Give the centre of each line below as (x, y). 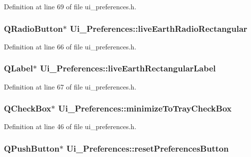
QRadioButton (33, 28)
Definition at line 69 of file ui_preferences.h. (70, 6)
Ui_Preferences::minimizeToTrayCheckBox (145, 108)
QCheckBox (28, 108)
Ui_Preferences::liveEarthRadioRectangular (159, 28)
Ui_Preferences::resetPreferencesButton (148, 148)
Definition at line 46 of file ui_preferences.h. (70, 126)
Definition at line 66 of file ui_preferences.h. (70, 46)
